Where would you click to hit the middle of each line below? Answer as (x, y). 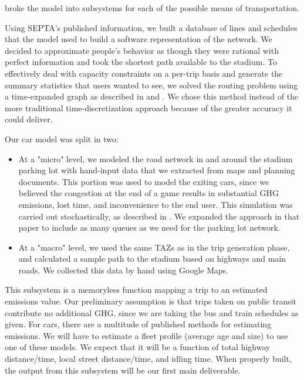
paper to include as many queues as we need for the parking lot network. (149, 227)
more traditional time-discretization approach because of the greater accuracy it (148, 107)
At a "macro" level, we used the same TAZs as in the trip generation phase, (154, 247)
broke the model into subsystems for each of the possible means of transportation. (152, 8)
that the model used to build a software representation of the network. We (139, 39)
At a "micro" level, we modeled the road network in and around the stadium (156, 158)
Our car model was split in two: (62, 138)
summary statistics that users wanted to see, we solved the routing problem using (151, 85)
